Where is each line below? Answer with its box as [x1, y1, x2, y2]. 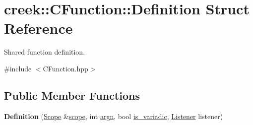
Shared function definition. [4, 47, 85, 57]
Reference [4, 18, 73, 38]
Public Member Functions [4, 87, 140, 103]
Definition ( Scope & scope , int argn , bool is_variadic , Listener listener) [4, 111, 223, 121]
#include [4, 63, 32, 73]
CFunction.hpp [43, 63, 88, 73]
